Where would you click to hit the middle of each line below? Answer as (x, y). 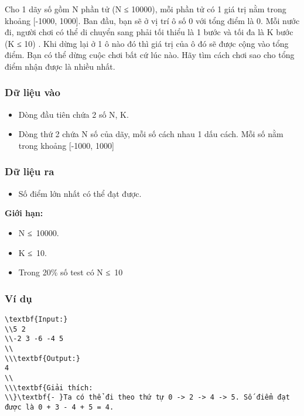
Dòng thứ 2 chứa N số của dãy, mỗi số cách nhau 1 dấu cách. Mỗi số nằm (151, 134)
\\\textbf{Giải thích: (49, 388)
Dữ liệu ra (30, 171)
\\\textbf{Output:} (42, 358)
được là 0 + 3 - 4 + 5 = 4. (59, 407)
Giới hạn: (24, 213)
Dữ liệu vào (33, 92)
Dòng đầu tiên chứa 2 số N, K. (74, 114)
